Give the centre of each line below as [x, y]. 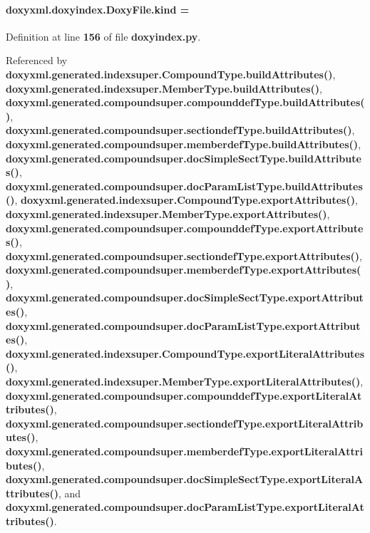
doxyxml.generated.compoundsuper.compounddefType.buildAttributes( [185, 102]
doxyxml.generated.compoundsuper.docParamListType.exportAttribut [183, 325]
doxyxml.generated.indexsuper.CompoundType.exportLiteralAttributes [185, 353]
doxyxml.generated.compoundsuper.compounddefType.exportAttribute [185, 228]
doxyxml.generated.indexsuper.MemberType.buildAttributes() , [164, 88]
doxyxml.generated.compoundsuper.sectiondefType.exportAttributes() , [184, 255]
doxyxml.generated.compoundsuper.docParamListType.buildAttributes [184, 186]
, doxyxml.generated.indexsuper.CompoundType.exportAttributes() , [186, 200]
